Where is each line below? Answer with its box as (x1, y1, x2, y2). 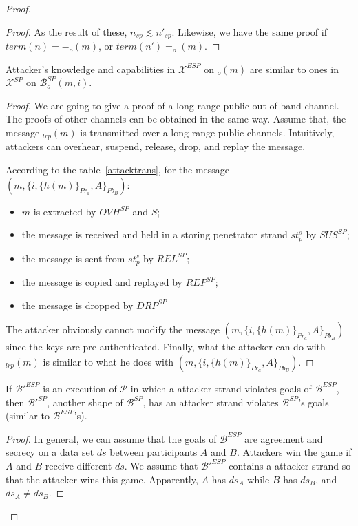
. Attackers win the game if (236, 445, 352, 459)
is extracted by (33, 204, 96, 218)
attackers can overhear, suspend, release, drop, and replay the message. (6, 139, 306, 154)
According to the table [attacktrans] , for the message (6, 162, 230, 177)
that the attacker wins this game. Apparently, (6, 472, 198, 486)
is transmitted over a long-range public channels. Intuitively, (80, 125, 335, 140)
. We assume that (124, 458, 198, 472)
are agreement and (244, 431, 323, 445)
